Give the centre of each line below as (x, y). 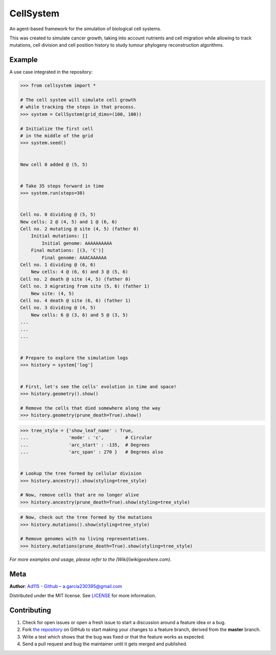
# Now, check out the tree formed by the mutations (86, 517)
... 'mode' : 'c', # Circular (86, 438)
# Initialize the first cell (57, 129)
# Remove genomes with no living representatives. (85, 539)
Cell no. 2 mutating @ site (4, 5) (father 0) (79, 229)
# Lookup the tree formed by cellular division (81, 473)
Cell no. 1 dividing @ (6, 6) (58, 265)
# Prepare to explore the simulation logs (74, 358)
